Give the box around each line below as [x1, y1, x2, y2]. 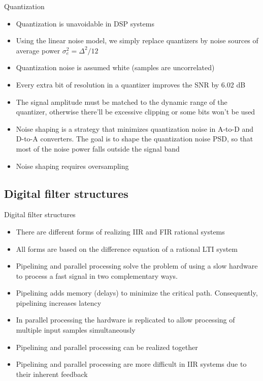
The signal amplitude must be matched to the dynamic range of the [16, 96, 227, 107]
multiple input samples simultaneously [16, 325, 136, 335]
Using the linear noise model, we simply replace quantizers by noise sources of [16, 35, 258, 46]
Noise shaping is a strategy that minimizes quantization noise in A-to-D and [16, 123, 254, 134]
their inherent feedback [16, 368, 88, 379]
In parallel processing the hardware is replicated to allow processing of [16, 314, 235, 325]
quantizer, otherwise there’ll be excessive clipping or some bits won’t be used [16, 106, 255, 117]
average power [16, 45, 60, 55]
